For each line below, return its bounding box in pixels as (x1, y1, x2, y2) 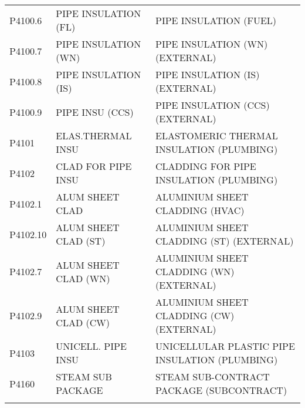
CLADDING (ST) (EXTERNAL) (155, 234, 294, 248)
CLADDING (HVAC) (155, 203, 245, 217)
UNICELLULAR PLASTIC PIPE (155, 339, 295, 353)
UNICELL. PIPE (56, 339, 127, 353)
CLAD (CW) (56, 315, 110, 329)
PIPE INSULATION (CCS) (155, 98, 270, 112)
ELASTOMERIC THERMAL (155, 129, 278, 142)
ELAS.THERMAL (56, 129, 132, 142)
